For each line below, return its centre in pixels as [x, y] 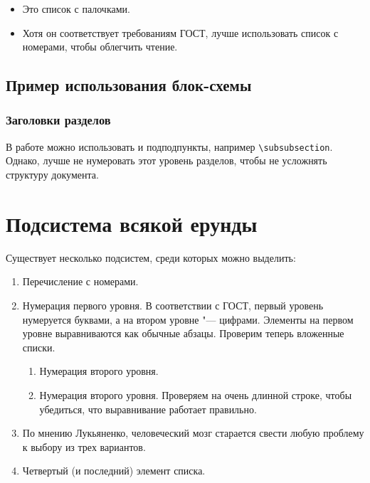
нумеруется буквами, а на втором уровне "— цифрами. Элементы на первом [188, 319]
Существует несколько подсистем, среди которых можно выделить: [151, 257]
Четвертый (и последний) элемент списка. [114, 471]
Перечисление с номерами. [80, 281]
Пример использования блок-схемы [129, 85]
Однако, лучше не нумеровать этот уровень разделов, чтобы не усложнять [166, 160]
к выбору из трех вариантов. [84, 446]
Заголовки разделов [58, 120]
